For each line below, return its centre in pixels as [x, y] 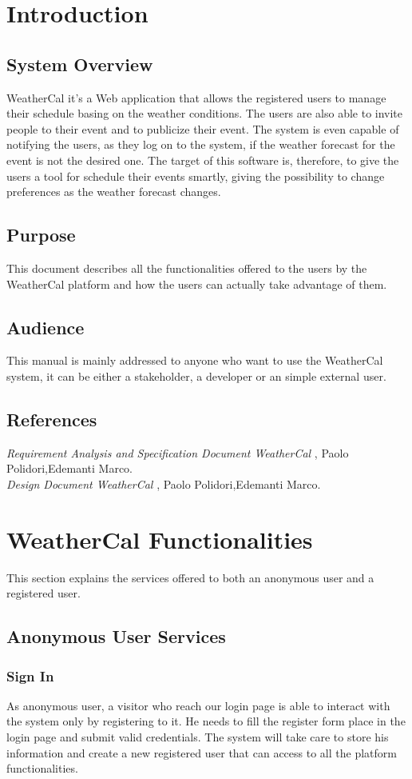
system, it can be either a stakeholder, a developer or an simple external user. [196, 376]
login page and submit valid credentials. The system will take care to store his [198, 737]
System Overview [80, 64]
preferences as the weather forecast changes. [114, 192]
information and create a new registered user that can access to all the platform [202, 752]
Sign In [30, 675]
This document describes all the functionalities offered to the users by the [187, 268]
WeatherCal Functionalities [160, 539]
